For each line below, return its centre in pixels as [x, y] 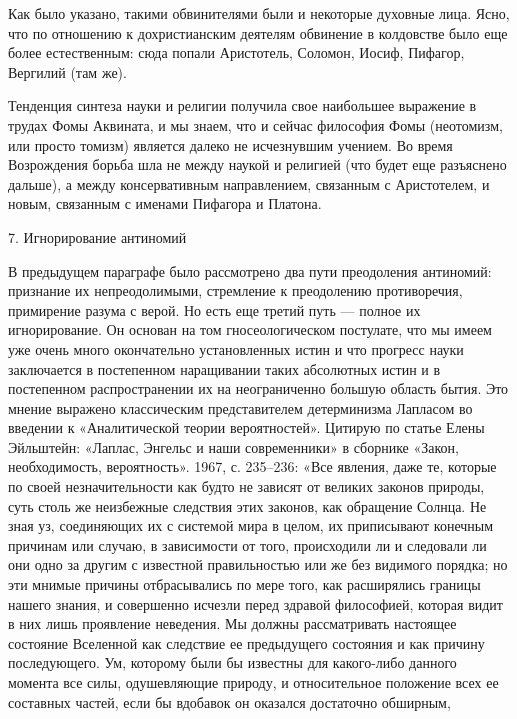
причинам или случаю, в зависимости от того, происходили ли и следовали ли [247, 544]
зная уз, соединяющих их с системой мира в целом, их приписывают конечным [251, 525]
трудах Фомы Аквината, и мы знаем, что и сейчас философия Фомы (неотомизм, [255, 124]
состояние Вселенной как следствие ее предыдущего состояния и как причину [246, 642]
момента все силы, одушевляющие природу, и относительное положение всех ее [253, 682]
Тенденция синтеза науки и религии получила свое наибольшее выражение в [242, 105]
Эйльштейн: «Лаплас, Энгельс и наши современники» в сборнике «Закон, [233, 446]
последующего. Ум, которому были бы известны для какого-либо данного [232, 662]
